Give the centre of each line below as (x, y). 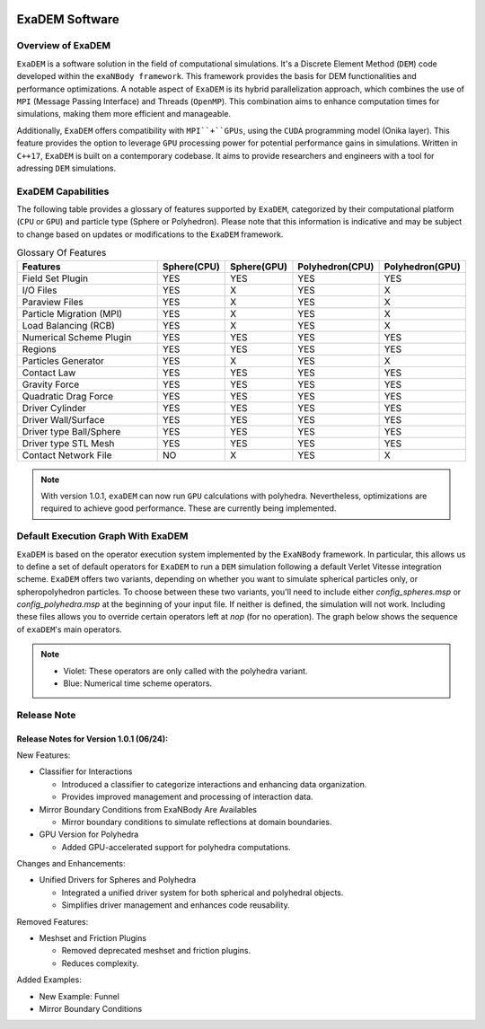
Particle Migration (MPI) (72, 313)
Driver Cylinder (54, 408)
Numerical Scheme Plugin (77, 337)
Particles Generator (63, 361)
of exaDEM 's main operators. (70, 629)
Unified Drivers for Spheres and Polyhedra (118, 880)
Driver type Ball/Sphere (71, 431)
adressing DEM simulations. (66, 168)
